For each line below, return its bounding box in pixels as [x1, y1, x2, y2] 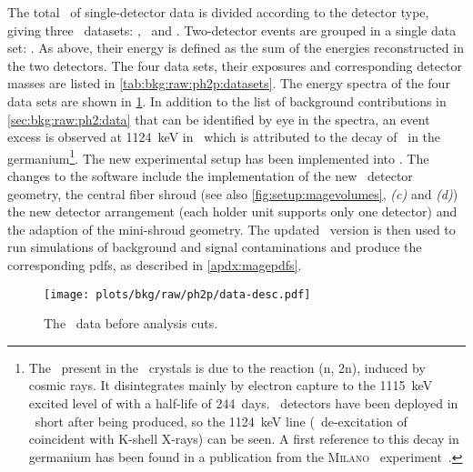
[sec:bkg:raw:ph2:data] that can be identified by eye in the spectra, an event [7, 109, 430, 128]
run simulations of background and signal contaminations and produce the [7, 237, 422, 256]
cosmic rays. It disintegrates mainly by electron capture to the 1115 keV [28, 376, 433, 395]
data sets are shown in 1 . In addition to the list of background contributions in [7, 91, 447, 110]
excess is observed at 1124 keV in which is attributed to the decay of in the [7, 127, 441, 146]
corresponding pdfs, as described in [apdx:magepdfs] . [7, 255, 302, 274]
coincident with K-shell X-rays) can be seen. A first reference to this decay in [28, 429, 459, 448]
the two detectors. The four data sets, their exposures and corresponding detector [7, 55, 463, 75]
